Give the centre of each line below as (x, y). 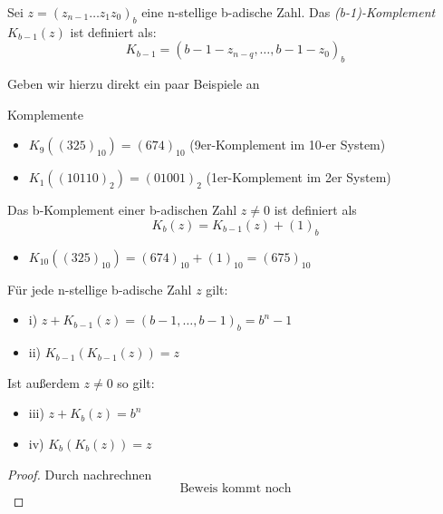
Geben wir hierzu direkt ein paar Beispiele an (134, 84)
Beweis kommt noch (236, 489)
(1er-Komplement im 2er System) (299, 177)
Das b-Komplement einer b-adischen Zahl (122, 210)
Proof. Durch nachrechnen (80, 474)
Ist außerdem (43, 382)
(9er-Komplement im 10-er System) (288, 145)
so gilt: (136, 382)
